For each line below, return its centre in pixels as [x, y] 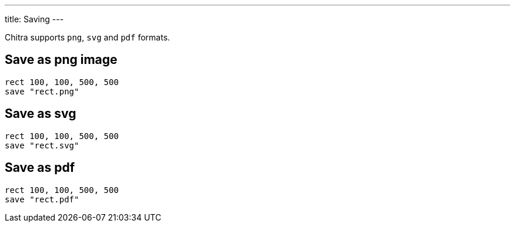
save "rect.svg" [42, 145]
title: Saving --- [34, 19]
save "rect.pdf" [42, 199]
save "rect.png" [42, 91]
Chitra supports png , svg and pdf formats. [88, 37]
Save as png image [61, 60]
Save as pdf [40, 168]
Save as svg [41, 114]
